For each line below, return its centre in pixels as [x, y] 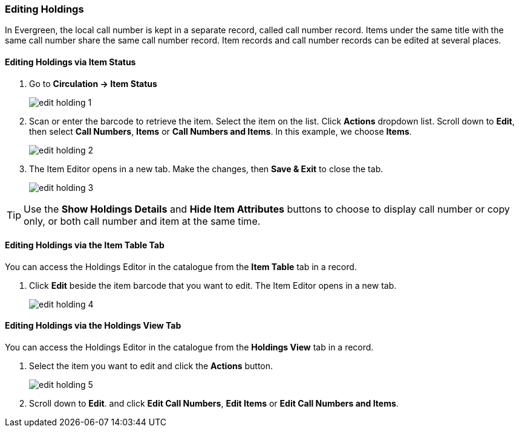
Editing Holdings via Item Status [70, 62]
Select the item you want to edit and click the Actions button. [151, 366]
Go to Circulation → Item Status [93, 83]
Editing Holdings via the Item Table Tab [85, 245]
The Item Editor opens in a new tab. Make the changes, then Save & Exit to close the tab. [206, 169]
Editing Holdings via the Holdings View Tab [93, 326]
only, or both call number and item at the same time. [142, 221]
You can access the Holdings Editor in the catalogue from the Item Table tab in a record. [181, 266]
